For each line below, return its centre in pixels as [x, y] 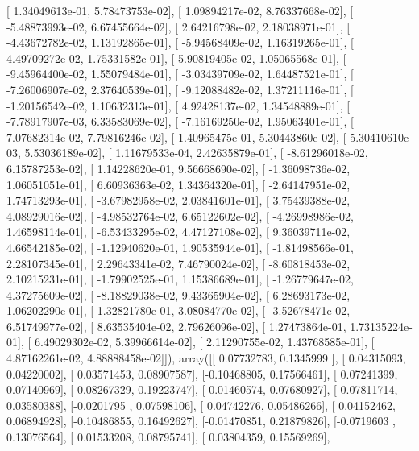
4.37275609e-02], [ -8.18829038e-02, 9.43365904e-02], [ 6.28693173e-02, [178, 294]
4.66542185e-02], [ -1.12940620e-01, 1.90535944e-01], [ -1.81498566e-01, [180, 247]
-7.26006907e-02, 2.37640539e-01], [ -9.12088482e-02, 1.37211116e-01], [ [180, 89]
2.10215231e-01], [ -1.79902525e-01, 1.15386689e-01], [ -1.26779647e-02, [180, 279]
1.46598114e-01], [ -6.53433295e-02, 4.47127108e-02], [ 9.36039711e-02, [178, 232]
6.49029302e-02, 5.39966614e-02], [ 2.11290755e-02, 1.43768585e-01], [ [204, 342]
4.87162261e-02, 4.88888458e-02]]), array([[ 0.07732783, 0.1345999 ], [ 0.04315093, [206, 358]
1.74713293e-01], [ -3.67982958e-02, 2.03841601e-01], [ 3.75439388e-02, [178, 200]
